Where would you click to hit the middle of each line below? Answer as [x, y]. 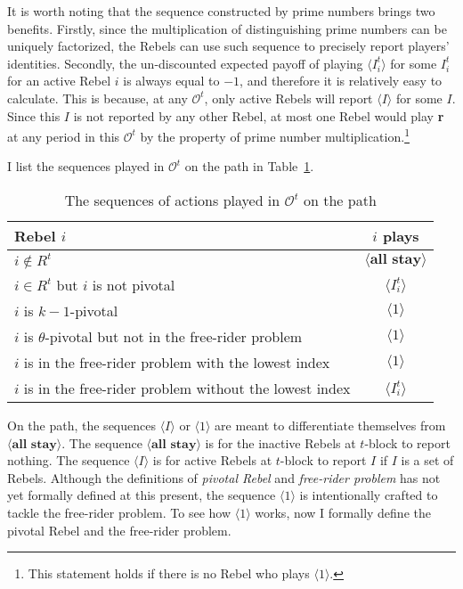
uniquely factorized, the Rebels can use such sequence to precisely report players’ [228, 46]
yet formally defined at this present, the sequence [142, 495]
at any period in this [64, 136]
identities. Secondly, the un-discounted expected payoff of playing [185, 63]
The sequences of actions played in [172, 200]
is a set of [427, 460]
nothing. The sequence [69, 460]
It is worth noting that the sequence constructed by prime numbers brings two [221, 11]
